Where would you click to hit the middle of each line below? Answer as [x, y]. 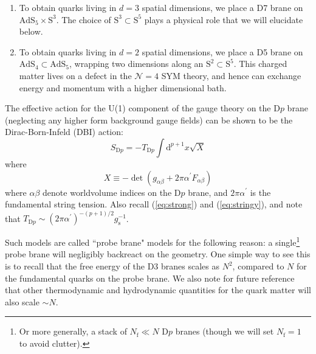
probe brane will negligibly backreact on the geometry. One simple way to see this [158, 254]
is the [260, 192]
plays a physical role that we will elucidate [224, 19]
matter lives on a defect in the [75, 75]
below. [31, 31]
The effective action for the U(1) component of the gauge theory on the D [143, 108]
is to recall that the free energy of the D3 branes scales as [112, 266]
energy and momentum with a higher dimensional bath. [123, 87]
